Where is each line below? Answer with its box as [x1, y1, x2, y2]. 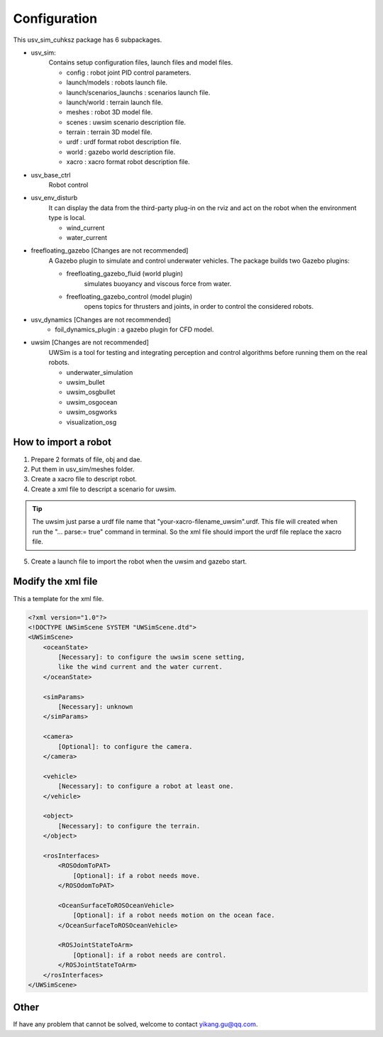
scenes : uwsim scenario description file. [66, 118, 187, 126]
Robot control [48, 181, 89, 190]
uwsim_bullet [66, 378, 106, 387]
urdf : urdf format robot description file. [66, 138, 182, 146]
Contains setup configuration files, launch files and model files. [48, 58, 233, 67]
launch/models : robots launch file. [66, 78, 168, 87]
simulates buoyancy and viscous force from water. [84, 279, 232, 287]
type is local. [48, 214, 87, 222]
